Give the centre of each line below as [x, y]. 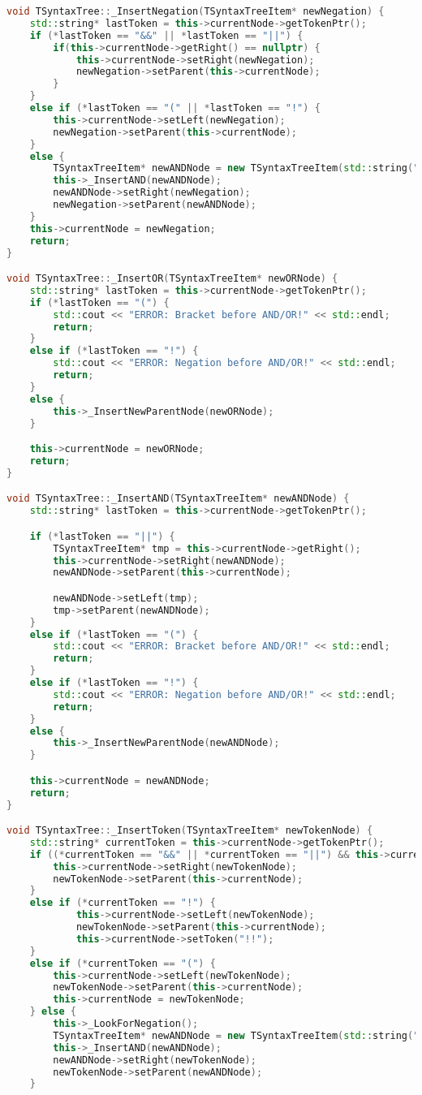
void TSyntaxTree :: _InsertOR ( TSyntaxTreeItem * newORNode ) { [172, 279]
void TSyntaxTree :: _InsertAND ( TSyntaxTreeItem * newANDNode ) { [178, 499]
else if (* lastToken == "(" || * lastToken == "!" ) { [175, 108]
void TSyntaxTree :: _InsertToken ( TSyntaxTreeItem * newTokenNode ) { [190, 831]
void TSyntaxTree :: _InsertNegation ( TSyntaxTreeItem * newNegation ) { [196, 11]
